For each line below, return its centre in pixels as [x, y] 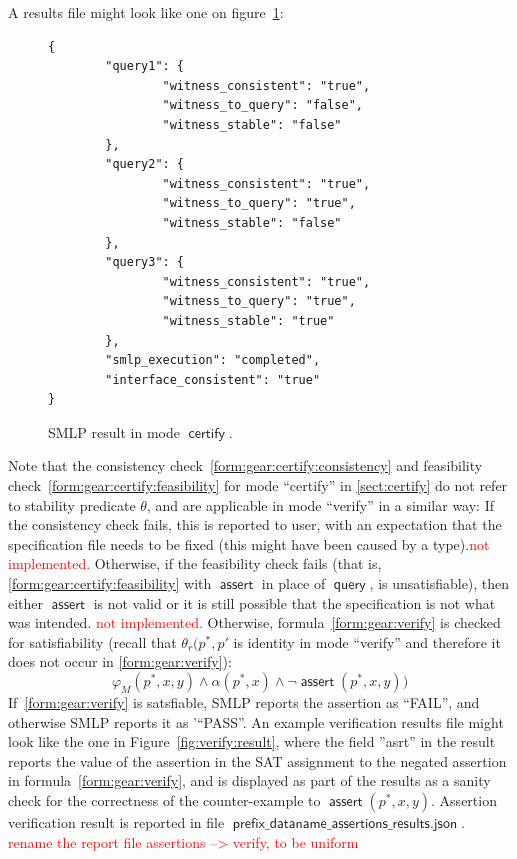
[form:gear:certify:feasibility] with [110, 583]
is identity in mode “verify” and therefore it [367, 641]
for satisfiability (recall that [92, 641]
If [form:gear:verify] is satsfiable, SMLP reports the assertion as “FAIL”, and [244, 702]
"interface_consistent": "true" [213, 379]
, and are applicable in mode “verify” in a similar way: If [320, 504]
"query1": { [145, 66]
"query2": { [145, 164]
